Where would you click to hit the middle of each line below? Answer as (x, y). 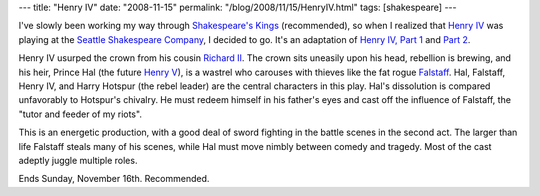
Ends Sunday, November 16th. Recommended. (114, 179)
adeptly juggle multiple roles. (78, 160)
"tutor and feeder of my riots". (80, 114)
